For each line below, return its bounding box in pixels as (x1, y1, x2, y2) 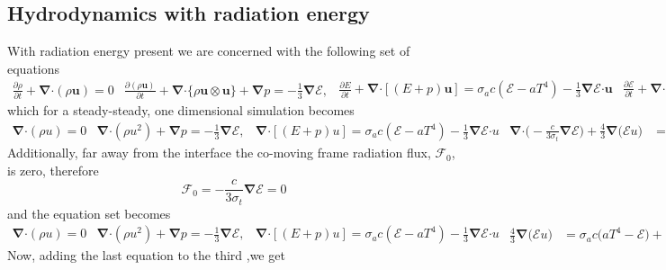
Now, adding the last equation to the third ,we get (7, 246, 285, 265)
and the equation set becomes (7, 203, 171, 222)
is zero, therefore (7, 160, 99, 179)
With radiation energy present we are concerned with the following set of (7, 41, 410, 60)
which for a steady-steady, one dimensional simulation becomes (7, 101, 355, 120)
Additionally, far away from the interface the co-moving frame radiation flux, (7, 143, 431, 162)
